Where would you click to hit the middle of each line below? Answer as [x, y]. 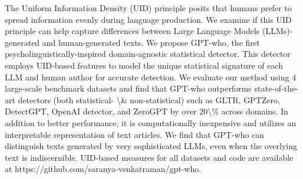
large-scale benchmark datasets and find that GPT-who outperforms [128, 88]
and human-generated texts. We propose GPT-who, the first [151, 42]
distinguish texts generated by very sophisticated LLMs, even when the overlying [151, 146]
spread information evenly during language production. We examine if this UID [148, 19]
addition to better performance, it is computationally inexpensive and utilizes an [151, 122]
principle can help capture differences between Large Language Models [132, 31]
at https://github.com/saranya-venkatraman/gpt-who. [103, 169]
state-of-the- [276, 88]
